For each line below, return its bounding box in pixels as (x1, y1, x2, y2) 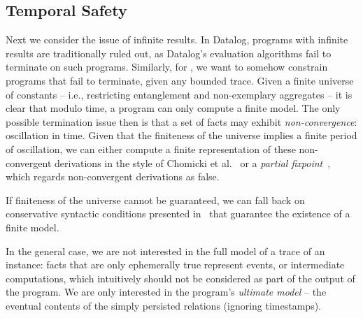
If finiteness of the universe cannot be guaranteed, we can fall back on (6, 192, 305, 207)
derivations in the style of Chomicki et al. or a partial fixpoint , (55, 155, 331, 170)
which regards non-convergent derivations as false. (6, 169, 220, 184)
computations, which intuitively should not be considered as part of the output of (6, 270, 355, 285)
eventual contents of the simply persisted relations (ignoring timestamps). (6, 298, 321, 312)
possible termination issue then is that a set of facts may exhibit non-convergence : (6, 114, 357, 129)
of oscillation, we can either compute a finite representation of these (6, 141, 296, 156)
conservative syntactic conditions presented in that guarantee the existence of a (6, 206, 350, 221)
